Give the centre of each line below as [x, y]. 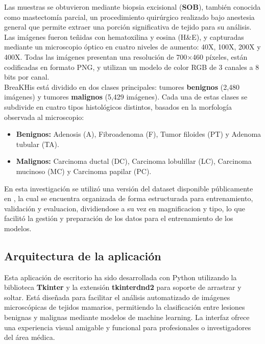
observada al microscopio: [44, 117]
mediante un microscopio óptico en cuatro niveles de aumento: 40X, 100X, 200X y [132, 47]
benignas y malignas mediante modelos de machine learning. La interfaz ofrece [127, 317]
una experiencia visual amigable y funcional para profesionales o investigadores [128, 327]
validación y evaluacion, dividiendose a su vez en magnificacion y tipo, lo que [125, 208]
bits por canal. [27, 77]
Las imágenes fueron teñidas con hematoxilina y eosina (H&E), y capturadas [124, 36]
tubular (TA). [38, 144]
